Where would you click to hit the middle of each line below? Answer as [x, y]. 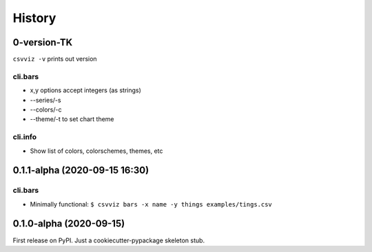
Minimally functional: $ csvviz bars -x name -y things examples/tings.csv [151, 204]
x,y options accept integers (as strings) [85, 90]
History [34, 18]
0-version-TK [42, 42]
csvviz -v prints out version [55, 59]
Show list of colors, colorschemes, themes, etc [96, 151]
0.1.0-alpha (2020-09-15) [69, 224]
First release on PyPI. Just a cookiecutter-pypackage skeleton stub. [109, 240]
